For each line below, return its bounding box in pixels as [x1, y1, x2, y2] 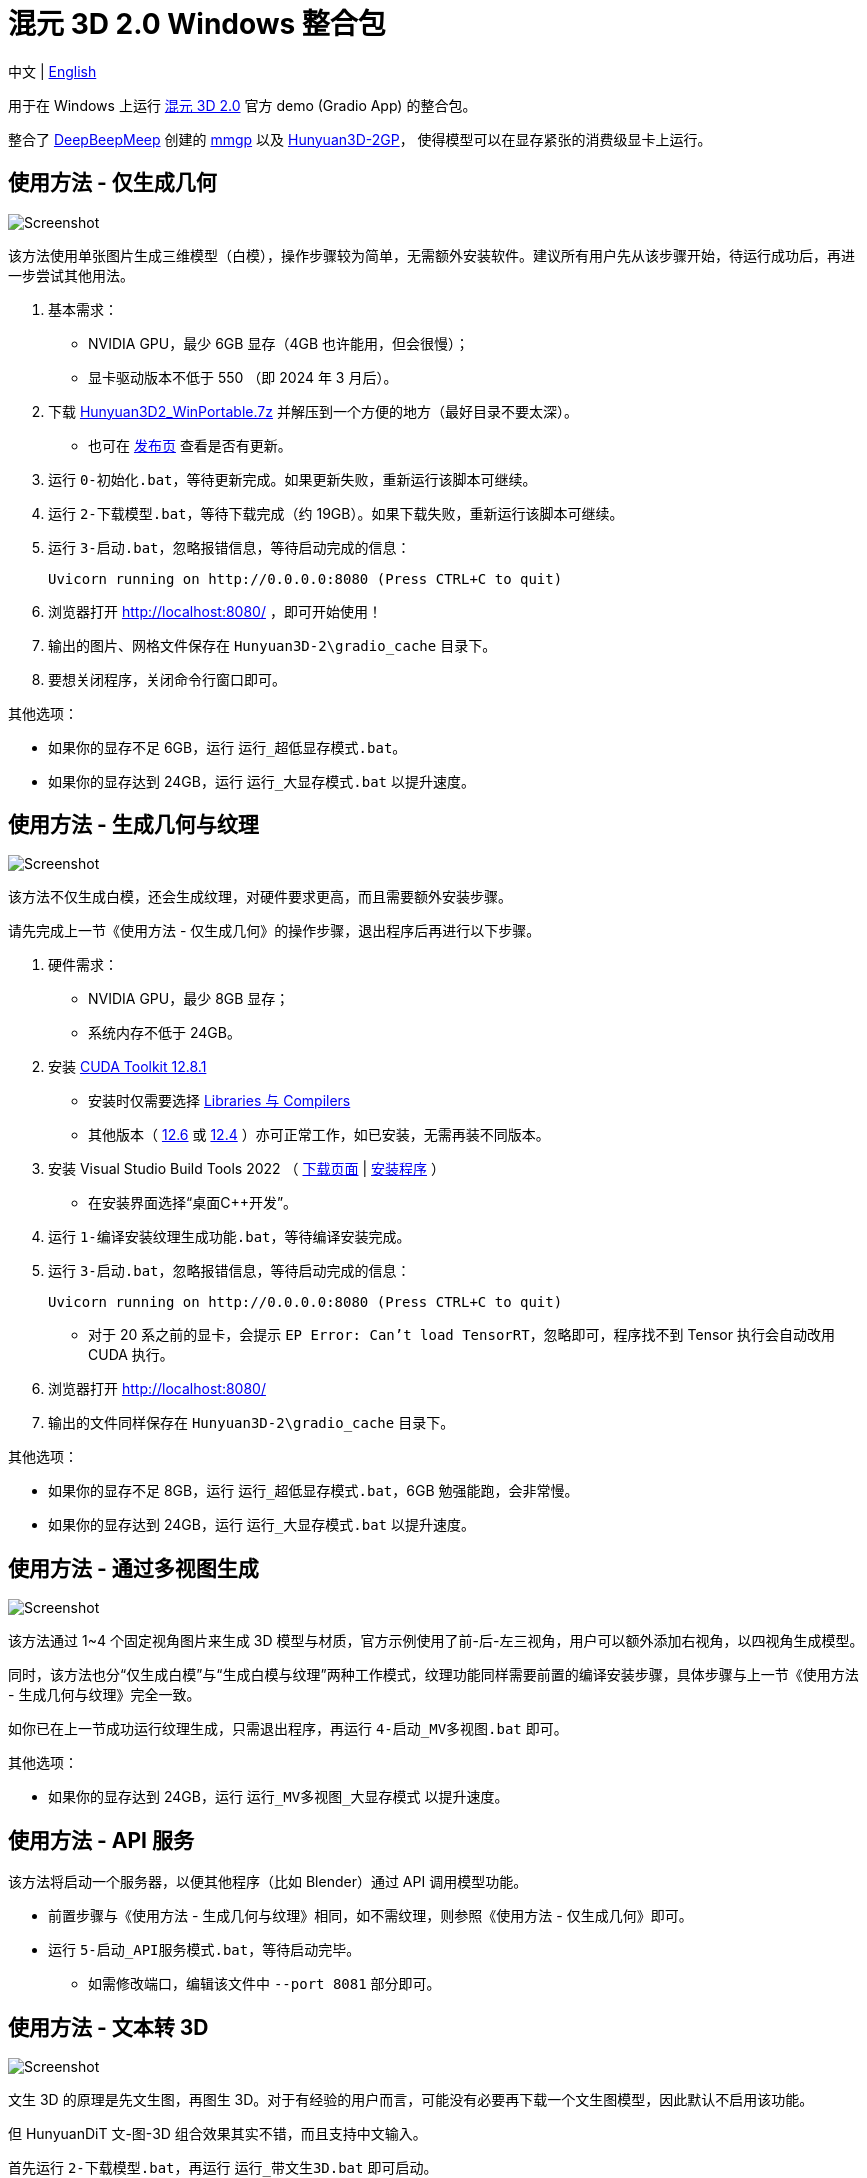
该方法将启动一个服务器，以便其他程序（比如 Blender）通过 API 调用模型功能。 [8, 1873, 528, 1891]
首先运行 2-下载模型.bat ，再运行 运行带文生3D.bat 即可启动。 [8, 2158, 438, 2176]
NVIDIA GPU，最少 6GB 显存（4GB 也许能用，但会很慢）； [88, 334, 469, 352]
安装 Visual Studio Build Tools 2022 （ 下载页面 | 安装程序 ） [48, 1160, 445, 1178]
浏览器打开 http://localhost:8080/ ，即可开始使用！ [48, 602, 382, 620]
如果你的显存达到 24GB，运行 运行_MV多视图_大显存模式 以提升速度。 [48, 1788, 509, 1806]
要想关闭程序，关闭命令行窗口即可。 [48, 670, 286, 688]
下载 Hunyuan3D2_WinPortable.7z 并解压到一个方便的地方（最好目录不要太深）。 [48, 402, 578, 420]
